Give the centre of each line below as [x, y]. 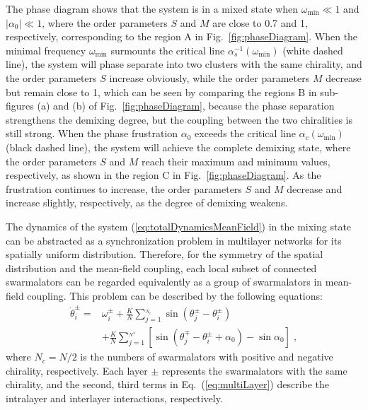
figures [20, 106]
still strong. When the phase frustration [92, 133]
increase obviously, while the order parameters [209, 77]
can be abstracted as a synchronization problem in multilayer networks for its [174, 240]
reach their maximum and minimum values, [236, 161]
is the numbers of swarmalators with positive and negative [207, 357]
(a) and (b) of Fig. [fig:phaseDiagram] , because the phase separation [186, 106]
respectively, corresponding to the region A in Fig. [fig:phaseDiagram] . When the [182, 36]
